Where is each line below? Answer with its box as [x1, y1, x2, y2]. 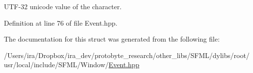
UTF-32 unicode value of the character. [4, 1, 122, 11]
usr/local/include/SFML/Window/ [4, 59, 109, 70]
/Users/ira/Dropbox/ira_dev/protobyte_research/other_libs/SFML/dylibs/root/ [4, 50, 250, 60]
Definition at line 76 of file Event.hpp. [4, 17, 117, 28]
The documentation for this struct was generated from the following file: [4, 34, 220, 44]
